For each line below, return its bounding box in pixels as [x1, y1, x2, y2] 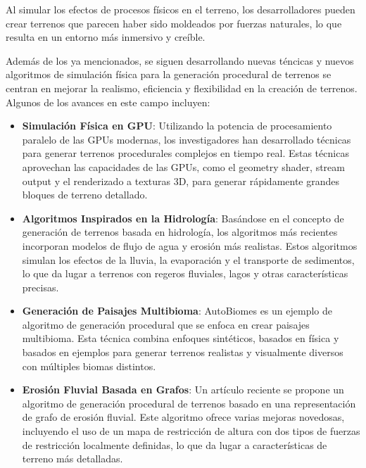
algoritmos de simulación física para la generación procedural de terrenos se [6, 67, 332, 82]
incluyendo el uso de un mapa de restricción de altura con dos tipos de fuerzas [22, 424, 360, 438]
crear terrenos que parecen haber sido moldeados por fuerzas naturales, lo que [6, 15, 342, 30]
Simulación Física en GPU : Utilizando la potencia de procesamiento [22, 118, 332, 133]
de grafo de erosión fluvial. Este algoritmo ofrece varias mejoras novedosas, [22, 410, 345, 424]
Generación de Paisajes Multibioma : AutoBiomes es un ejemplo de [22, 303, 332, 318]
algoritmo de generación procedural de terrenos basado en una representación [22, 396, 356, 410]
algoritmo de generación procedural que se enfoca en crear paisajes [22, 317, 310, 331]
